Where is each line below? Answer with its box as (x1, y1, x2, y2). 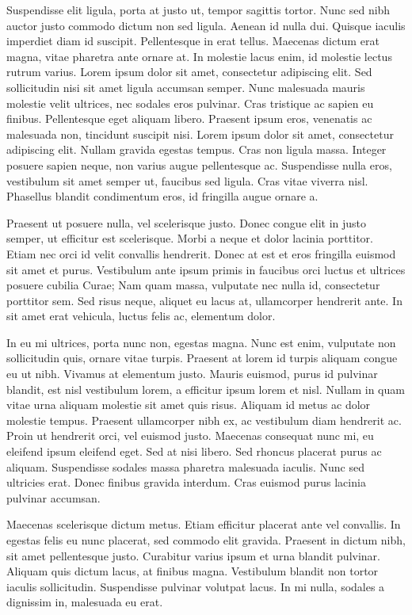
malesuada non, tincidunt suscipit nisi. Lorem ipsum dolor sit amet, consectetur (6, 125, 394, 142)
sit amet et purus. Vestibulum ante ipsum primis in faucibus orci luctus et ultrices (6, 261, 406, 277)
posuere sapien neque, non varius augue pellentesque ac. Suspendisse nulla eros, (6, 156, 392, 173)
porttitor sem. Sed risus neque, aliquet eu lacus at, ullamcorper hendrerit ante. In (6, 292, 402, 308)
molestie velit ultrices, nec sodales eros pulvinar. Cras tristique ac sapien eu (6, 94, 374, 111)
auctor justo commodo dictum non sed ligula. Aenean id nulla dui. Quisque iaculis (6, 17, 406, 33)
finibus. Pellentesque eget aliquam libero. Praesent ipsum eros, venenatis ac (6, 110, 372, 127)
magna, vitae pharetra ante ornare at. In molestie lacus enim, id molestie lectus (6, 48, 392, 64)
